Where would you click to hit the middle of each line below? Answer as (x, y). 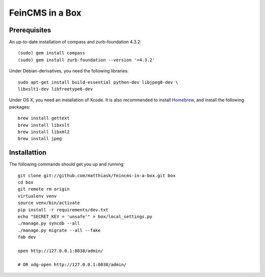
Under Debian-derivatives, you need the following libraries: (69, 71)
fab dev (27, 237)
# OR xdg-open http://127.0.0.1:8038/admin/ (72, 265)
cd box (26, 183)
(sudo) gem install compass (52, 53)
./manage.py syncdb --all (49, 223)
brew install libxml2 (44, 132)
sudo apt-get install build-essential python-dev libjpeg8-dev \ (98, 82)
